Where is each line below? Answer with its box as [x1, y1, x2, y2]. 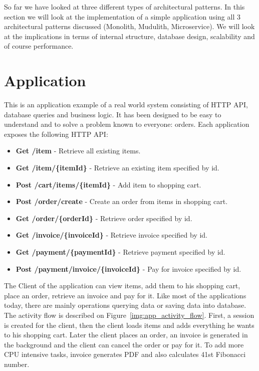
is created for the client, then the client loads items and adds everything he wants [4, 319, 254, 330]
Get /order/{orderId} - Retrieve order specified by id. [16, 213, 192, 223]
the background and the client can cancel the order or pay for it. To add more [4, 339, 244, 349]
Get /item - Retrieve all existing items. [16, 145, 141, 156]
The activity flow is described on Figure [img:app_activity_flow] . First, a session [4, 310, 254, 320]
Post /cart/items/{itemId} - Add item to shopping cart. [16, 179, 201, 190]
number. [4, 358, 30, 369]
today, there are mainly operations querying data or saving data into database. [4, 300, 246, 310]
